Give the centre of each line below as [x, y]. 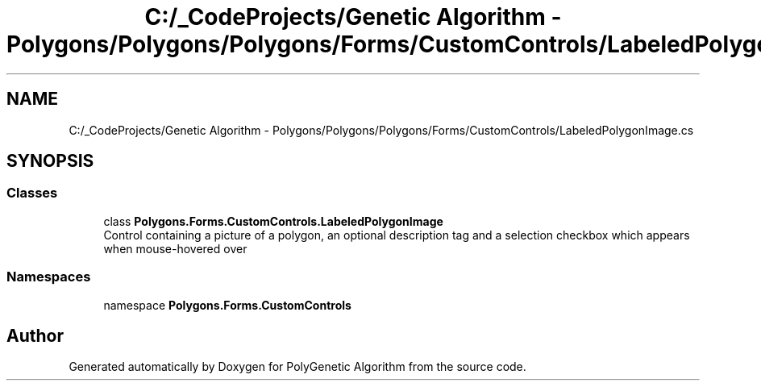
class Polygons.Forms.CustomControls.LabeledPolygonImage [273, 221]
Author [35, 335]
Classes [32, 193]
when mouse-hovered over [175, 248]
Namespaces [49, 277]
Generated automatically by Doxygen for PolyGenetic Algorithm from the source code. [297, 367]
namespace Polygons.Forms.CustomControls [227, 305]
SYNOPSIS [50, 161]
